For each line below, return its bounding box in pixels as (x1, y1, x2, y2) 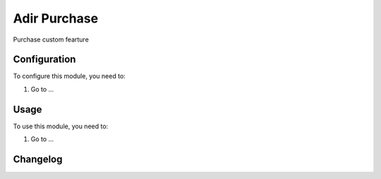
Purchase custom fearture (13, 35, 90, 44)
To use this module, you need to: (13, 122, 109, 130)
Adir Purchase (13, 11, 99, 26)
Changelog (13, 153, 63, 165)
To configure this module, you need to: (13, 72, 126, 80)
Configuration (13, 54, 76, 66)
